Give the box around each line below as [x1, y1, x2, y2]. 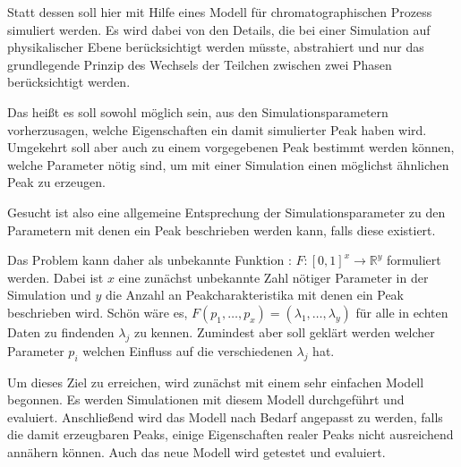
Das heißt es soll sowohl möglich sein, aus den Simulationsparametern [7, 102, 388, 121]
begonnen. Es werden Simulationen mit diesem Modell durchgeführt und [7, 390, 405, 409]
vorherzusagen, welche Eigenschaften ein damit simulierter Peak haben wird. [7, 120, 427, 139]
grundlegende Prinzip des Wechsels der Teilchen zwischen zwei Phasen [7, 55, 392, 73]
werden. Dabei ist [7, 267, 104, 286]
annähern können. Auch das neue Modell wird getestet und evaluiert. [7, 442, 386, 461]
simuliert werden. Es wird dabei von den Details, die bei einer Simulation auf [7, 20, 431, 38]
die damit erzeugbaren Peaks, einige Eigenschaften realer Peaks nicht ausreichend [7, 425, 454, 444]
